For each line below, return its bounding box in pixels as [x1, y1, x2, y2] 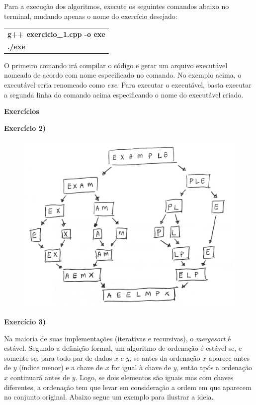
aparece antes [208, 352, 250, 363]
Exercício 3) [4, 316, 46, 327]
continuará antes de [10, 372, 70, 383]
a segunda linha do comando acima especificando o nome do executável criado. [4, 89, 244, 100]
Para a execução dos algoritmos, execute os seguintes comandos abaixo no [4, 1, 229, 11]
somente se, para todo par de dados [4, 352, 112, 363]
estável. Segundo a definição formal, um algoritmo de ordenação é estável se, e [4, 343, 242, 353]
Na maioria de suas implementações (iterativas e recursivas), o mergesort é [4, 333, 231, 343]
